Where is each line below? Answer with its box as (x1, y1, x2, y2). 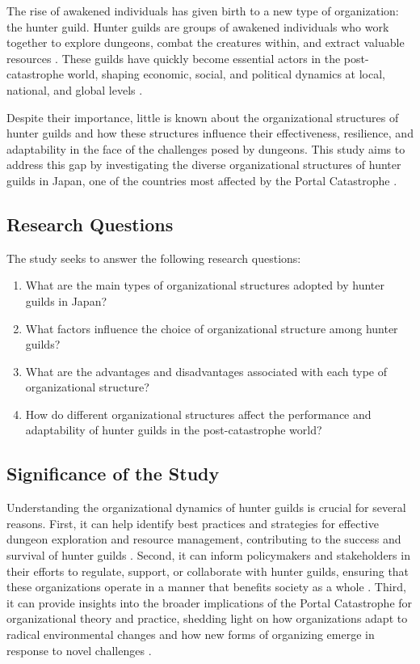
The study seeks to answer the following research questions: (6, 249, 301, 266)
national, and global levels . (6, 81, 143, 98)
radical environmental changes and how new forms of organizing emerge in (6, 626, 375, 643)
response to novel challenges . (6, 641, 152, 658)
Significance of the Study (6, 461, 220, 486)
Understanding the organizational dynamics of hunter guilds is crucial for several (6, 499, 406, 516)
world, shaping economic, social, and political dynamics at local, (67, 66, 386, 82)
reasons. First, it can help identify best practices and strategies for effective (6, 514, 379, 531)
